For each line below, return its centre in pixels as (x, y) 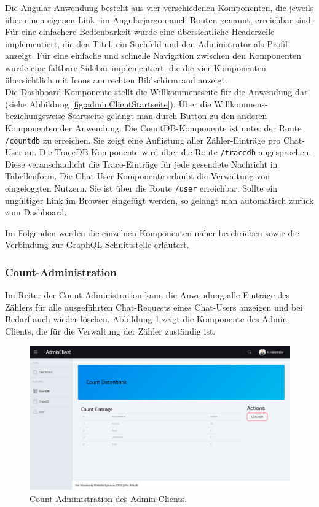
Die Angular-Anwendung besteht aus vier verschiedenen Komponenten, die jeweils (159, 7)
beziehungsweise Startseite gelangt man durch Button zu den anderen (136, 116)
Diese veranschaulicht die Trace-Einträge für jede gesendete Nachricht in (141, 164)
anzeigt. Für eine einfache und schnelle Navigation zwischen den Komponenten (153, 56)
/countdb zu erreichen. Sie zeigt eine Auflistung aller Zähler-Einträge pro (143, 140)
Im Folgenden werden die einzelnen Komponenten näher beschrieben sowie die (152, 232)
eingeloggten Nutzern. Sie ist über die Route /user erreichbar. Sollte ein (141, 188)
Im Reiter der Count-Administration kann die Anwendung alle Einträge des (148, 295)
